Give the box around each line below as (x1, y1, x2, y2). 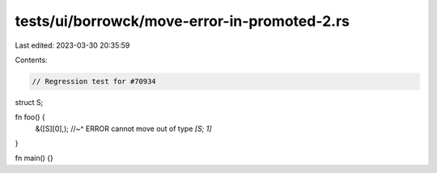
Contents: (15, 55, 48, 65)
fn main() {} (15, 154, 54, 163)
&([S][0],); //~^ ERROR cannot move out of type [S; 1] (35, 124, 212, 133)
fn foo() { (15, 112, 46, 122)
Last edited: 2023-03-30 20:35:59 (15, 40, 130, 50)
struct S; (15, 97, 44, 107)
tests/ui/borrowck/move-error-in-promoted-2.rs (15, 12, 350, 30)
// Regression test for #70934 (32, 77, 157, 86)
